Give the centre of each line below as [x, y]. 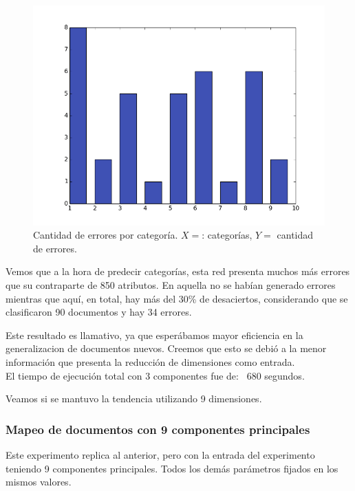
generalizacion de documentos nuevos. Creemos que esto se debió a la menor [166, 348]
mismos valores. [39, 482]
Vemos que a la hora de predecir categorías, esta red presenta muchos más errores [178, 271]
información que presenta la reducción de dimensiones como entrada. [150, 361]
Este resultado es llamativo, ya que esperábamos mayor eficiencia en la [154, 335]
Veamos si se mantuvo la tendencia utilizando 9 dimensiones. [134, 399]
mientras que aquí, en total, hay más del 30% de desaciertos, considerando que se [177, 298]
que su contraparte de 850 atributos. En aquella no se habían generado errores [171, 284]
